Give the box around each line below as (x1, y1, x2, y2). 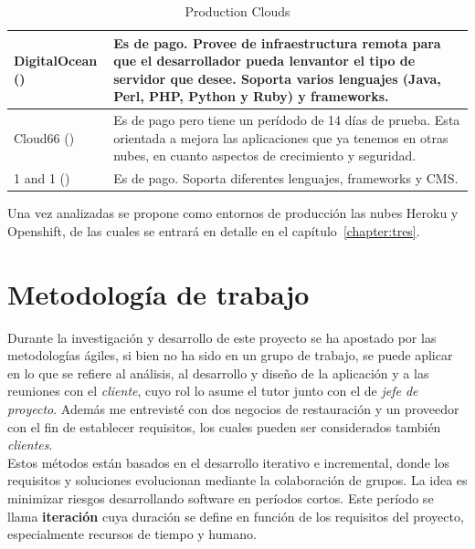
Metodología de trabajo (7, 274, 310, 312)
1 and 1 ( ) (14, 169, 70, 188)
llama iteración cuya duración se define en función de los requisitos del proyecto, (7, 506, 464, 525)
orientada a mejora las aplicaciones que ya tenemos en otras (113, 128, 449, 147)
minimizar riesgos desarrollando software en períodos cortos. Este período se (7, 489, 434, 507)
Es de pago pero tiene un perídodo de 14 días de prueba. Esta (113, 110, 460, 129)
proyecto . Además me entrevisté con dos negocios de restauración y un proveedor (7, 399, 459, 419)
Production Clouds (185, 2, 290, 20)
